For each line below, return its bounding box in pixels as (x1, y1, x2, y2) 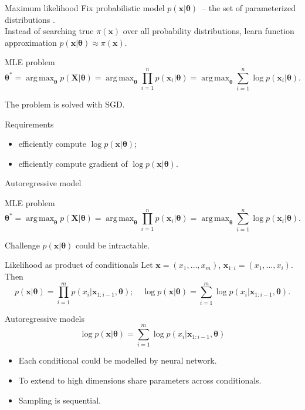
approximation (5, 36, 57, 48)
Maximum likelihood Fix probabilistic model (5, 2, 165, 14)
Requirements (5, 117, 54, 130)
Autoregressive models (5, 312, 85, 324)
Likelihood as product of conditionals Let (5, 258, 153, 271)
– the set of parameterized (202, 2, 296, 14)
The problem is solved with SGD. (5, 98, 125, 110)
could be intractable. (76, 238, 150, 251)
